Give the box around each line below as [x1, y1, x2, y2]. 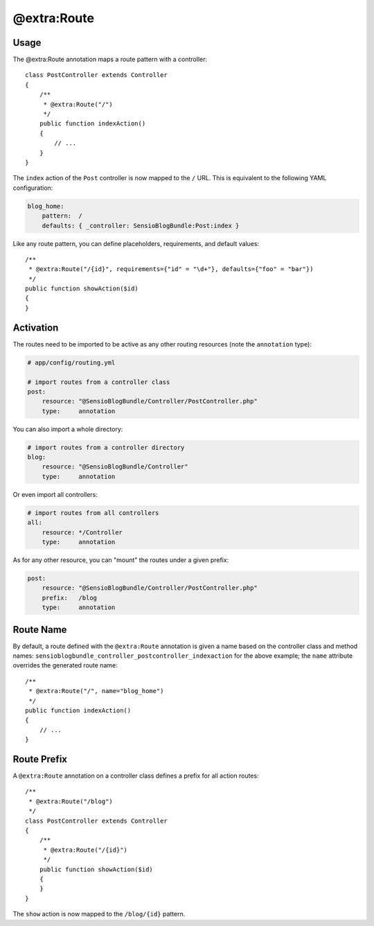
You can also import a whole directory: [12, 425, 123, 433]
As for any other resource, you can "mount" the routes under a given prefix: [12, 555, 229, 564]
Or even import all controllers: [12, 490, 98, 498]
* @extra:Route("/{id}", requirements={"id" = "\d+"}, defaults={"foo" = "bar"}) [28, 265, 314, 273]
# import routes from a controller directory [27, 444, 185, 451]
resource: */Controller [42, 528, 123, 536]
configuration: [12, 184, 53, 192]
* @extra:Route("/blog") [28, 797, 114, 805]
